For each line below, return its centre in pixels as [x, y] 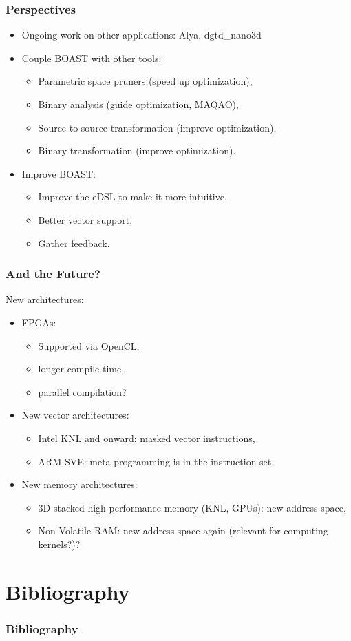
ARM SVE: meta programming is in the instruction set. [156, 461]
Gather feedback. [74, 243]
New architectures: [45, 299]
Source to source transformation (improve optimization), [157, 127]
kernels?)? [59, 544]
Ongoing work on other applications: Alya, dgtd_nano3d [141, 35]
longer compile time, [81, 369]
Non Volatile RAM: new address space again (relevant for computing [183, 530]
